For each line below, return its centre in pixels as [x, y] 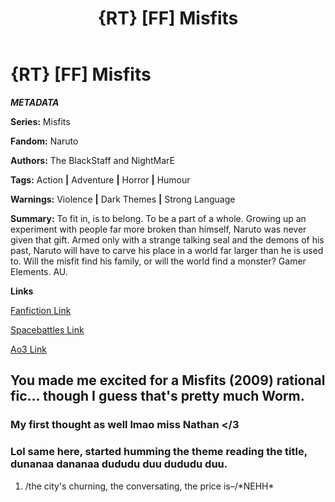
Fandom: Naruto [44, 141]
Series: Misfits [40, 121]
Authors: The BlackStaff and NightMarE [92, 160]
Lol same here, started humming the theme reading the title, [159, 452]
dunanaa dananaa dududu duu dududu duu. [119, 464]
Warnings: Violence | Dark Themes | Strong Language [123, 199]
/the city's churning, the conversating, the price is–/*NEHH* [149, 486]
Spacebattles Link [47, 329]
